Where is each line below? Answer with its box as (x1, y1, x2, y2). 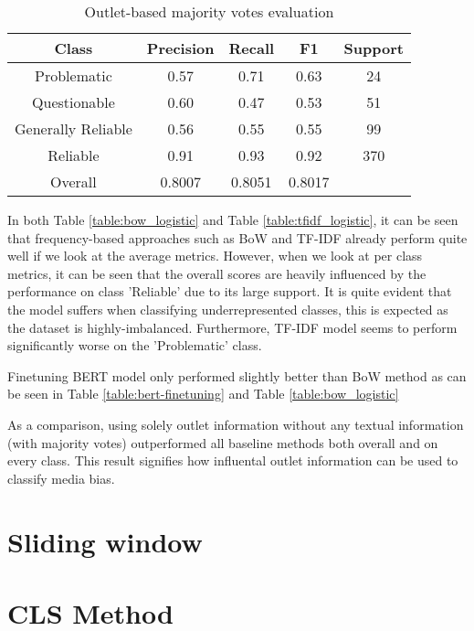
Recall (228, 37, 275, 59)
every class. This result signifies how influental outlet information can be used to (7, 451, 458, 470)
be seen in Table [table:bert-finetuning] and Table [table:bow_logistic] (7, 384, 399, 403)
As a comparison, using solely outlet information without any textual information (7, 414, 464, 433)
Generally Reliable (15, 118, 132, 139)
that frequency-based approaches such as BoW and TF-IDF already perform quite (7, 228, 468, 247)
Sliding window (7, 522, 203, 560)
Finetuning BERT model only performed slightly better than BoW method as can (7, 366, 467, 385)
